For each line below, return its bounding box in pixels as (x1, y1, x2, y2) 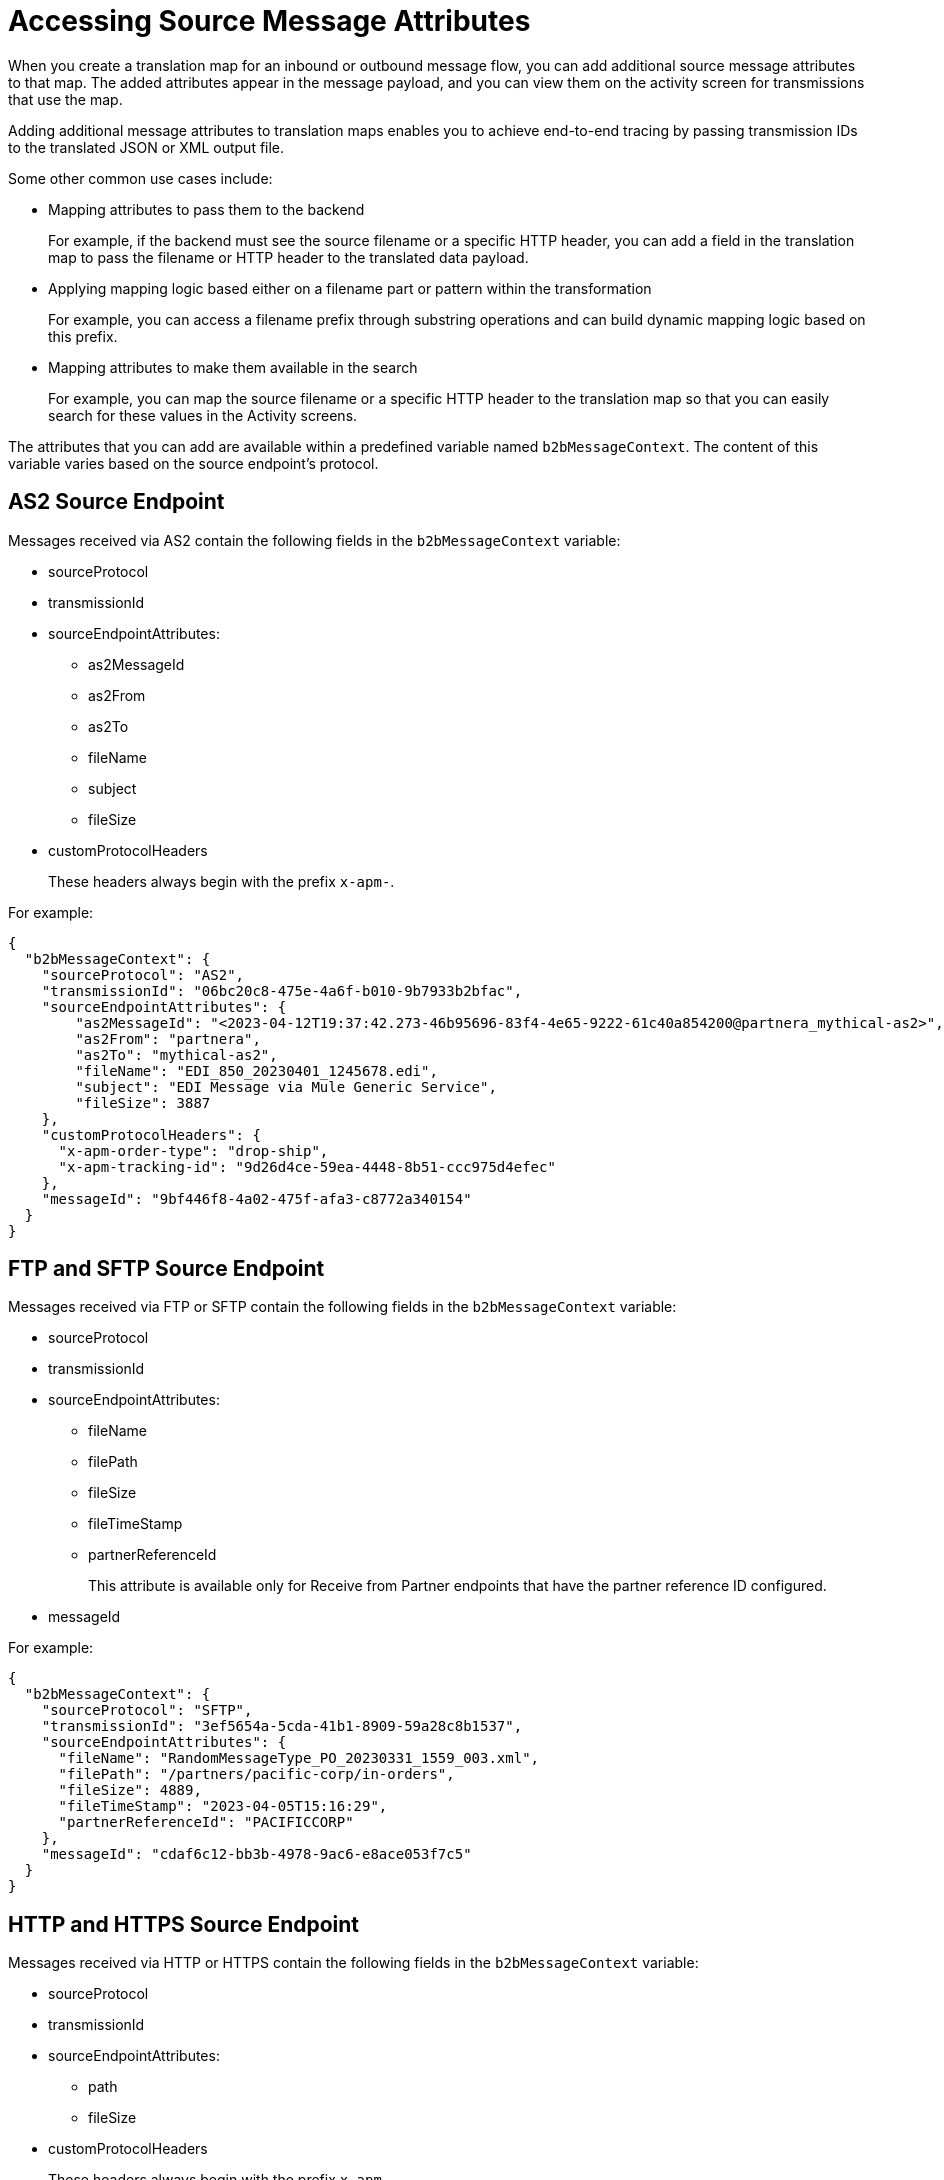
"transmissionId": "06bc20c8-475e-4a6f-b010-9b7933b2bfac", (41, 982, 523, 999)
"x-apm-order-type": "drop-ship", (58, 1142, 329, 1159)
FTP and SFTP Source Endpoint (8, 1256, 325, 1282)
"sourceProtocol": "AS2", (41, 966, 245, 983)
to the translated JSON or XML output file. (8, 138, 285, 156)
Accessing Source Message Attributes (8, 4, 531, 38)
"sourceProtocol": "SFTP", (41, 1702, 253, 1719)
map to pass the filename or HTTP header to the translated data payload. (48, 248, 529, 266)
